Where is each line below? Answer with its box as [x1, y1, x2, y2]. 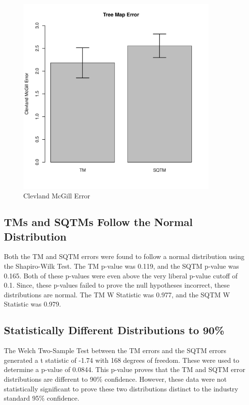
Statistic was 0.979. [4, 299, 61, 309]
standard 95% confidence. [4, 393, 79, 403]
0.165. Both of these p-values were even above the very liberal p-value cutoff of [4, 270, 238, 280]
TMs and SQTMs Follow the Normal [4, 214, 193, 229]
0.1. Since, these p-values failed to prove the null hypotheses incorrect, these [4, 280, 230, 290]
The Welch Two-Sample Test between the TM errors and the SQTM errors [4, 345, 226, 356]
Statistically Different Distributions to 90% [4, 323, 225, 338]
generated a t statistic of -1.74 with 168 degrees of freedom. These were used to [4, 355, 239, 365]
